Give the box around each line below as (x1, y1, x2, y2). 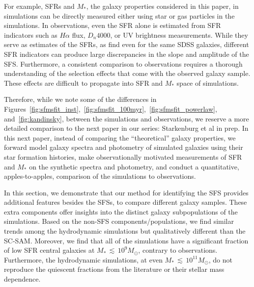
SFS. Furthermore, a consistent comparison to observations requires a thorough (4, 58, 243, 69)
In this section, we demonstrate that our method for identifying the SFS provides (4, 187, 249, 197)
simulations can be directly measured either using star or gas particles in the (4, 10, 235, 21)
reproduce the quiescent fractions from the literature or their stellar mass (4, 264, 225, 274)
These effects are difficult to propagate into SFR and (4, 77, 163, 88)
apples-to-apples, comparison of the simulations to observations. (4, 171, 196, 181)
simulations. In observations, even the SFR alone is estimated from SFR (4, 20, 221, 30)
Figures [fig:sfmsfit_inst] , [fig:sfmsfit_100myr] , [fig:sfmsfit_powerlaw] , (4, 103, 217, 114)
